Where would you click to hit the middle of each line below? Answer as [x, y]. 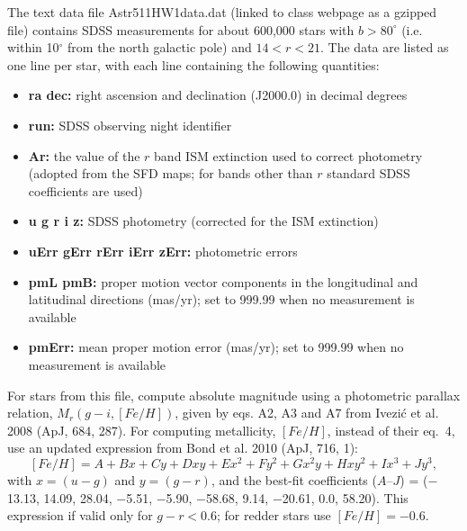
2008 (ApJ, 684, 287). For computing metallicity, [142, 430]
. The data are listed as [385, 47]
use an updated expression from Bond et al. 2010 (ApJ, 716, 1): [183, 448]
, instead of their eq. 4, [391, 430]
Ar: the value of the [84, 155]
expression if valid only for [80, 515]
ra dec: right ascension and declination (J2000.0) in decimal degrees [218, 95]
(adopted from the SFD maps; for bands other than [171, 173]
